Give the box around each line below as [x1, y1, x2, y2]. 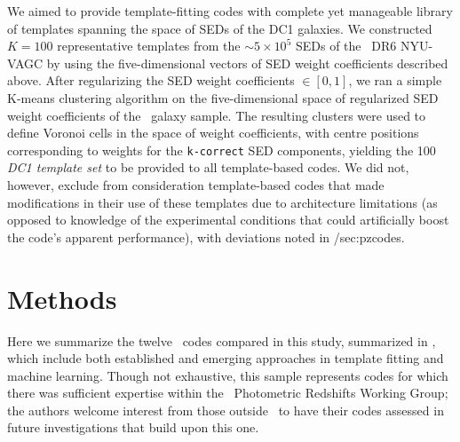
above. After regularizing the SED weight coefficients [7, 71, 295, 90]
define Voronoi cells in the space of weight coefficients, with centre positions [7, 123, 419, 142]
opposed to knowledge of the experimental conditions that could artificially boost [7, 210, 449, 229]
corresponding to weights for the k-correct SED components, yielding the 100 [7, 140, 436, 159]
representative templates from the [57, 36, 241, 55]
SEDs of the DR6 [295, 36, 397, 55]
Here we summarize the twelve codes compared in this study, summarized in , [7, 331, 436, 350]
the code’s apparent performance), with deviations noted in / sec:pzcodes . [7, 227, 405, 246]
